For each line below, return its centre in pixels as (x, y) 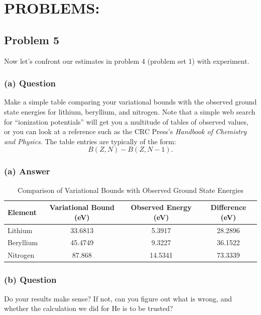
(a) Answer (27, 171)
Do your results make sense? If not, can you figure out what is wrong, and (118, 298)
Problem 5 (32, 39)
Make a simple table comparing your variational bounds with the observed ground (130, 102)
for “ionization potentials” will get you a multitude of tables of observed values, (126, 121)
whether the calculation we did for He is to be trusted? (89, 308)
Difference (228, 207)
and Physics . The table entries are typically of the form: (90, 141)
